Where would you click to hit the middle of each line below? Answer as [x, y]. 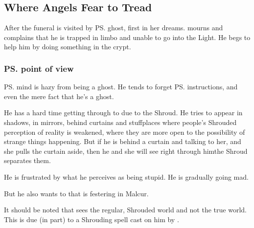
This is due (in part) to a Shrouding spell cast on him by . [92, 219]
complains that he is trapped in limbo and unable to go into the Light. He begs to [127, 37]
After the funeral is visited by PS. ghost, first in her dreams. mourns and [114, 28]
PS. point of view [39, 68]
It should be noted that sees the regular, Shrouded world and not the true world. [125, 210]
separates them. [27, 160]
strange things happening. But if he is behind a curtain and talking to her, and [123, 141]
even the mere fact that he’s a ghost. [59, 96]
